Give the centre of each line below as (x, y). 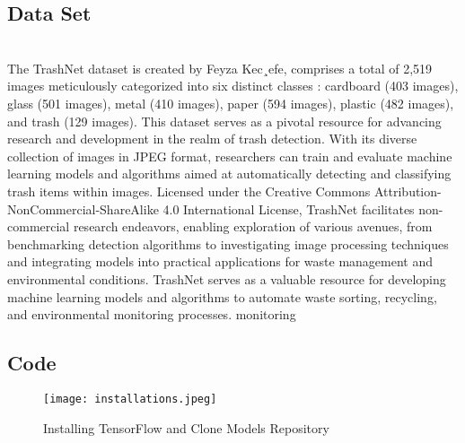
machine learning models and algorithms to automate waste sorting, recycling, (222, 296)
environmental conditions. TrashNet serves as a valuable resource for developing (227, 278)
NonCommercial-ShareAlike (83, 208)
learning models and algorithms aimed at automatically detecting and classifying (229, 174)
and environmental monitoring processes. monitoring (152, 314)
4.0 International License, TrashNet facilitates (289, 208)
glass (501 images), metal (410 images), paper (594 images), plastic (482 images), (231, 103)
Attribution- (408, 191)
